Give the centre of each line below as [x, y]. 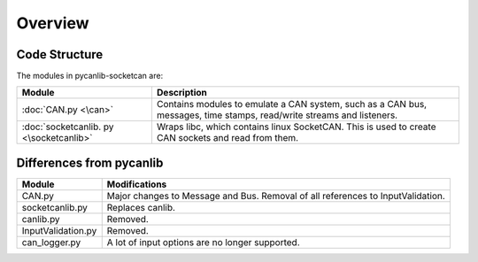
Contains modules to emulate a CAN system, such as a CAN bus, [292, 104]
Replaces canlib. [141, 207]
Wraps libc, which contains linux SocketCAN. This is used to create [296, 127]
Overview [53, 23]
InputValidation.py [59, 230]
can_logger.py [51, 242]
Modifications [137, 184]
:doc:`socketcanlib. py [68, 127]
